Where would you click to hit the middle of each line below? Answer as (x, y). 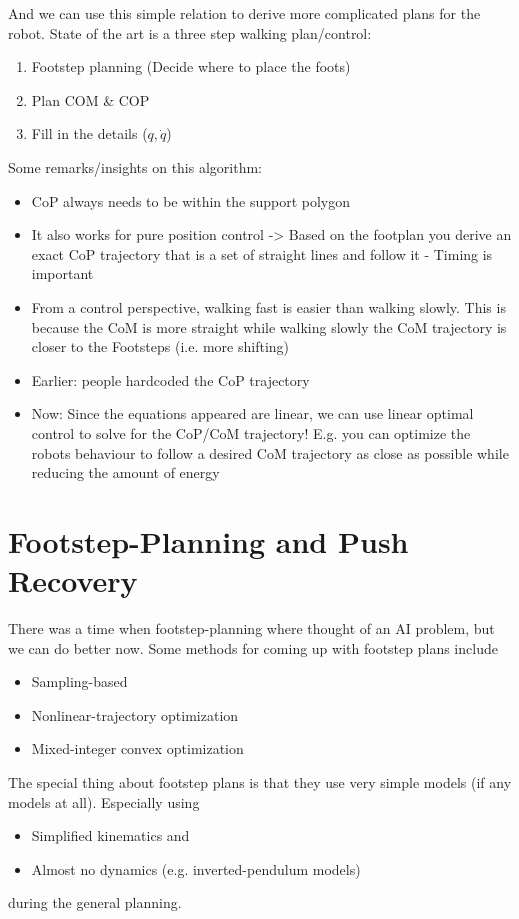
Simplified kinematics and (110, 835)
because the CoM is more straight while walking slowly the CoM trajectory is (269, 326)
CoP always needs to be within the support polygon (191, 200)
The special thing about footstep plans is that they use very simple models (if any (260, 781)
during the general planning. (95, 902)
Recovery (73, 580)
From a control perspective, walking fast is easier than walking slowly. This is (268, 306)
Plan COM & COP (90, 99)
